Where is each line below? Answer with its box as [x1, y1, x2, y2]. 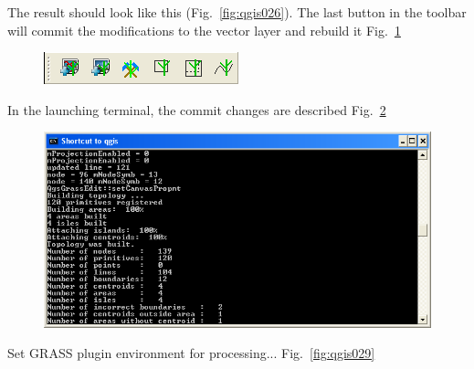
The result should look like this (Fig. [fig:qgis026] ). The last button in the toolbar [7, 3, 467, 21]
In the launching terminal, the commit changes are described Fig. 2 [7, 100, 386, 119]
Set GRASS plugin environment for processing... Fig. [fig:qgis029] [7, 343, 375, 363]
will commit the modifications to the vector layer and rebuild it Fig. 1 [7, 20, 401, 39]
